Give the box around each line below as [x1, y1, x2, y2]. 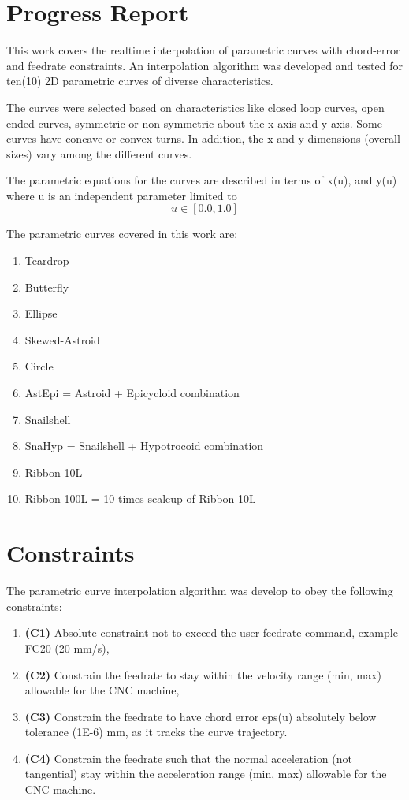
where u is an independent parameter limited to [6, 187, 237, 203]
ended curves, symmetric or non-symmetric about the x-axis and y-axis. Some [6, 114, 382, 131]
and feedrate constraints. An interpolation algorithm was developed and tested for [6, 57, 403, 73]
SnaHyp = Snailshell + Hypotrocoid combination [24, 437, 264, 454]
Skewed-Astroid [24, 331, 100, 348]
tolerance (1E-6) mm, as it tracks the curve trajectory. [24, 724, 288, 740]
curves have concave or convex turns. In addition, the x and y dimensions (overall [6, 130, 400, 147]
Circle [24, 358, 54, 374]
